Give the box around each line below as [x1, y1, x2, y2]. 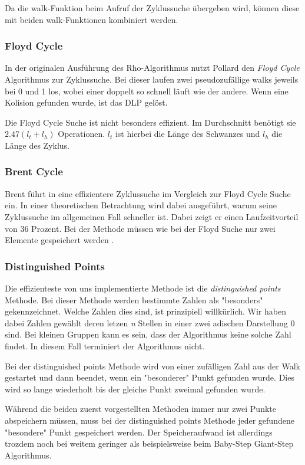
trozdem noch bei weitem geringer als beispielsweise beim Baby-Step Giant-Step [5, 437, 294, 450]
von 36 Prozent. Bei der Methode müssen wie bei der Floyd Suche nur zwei [5, 222, 276, 234]
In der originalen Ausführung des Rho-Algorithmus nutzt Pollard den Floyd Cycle [5, 61, 300, 74]
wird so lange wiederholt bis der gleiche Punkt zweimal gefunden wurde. [5, 382, 266, 395]
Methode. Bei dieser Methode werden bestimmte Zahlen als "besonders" [5, 293, 263, 306]
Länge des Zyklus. [5, 139, 70, 151]
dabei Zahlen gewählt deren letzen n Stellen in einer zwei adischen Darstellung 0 [5, 316, 295, 329]
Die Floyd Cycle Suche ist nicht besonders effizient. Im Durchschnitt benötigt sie [5, 116, 296, 128]
